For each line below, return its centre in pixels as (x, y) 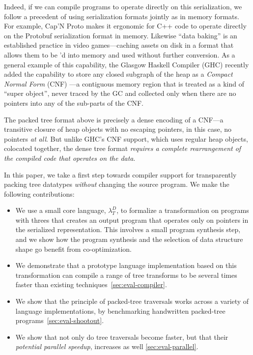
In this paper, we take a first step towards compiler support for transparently (120, 174)
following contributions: (39, 193)
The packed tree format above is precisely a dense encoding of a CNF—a (114, 119)
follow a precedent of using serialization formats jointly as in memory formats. (122, 16)
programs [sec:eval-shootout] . (60, 320)
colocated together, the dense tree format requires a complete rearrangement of (123, 148)
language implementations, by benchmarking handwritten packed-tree (120, 311)
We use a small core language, (61, 210)
